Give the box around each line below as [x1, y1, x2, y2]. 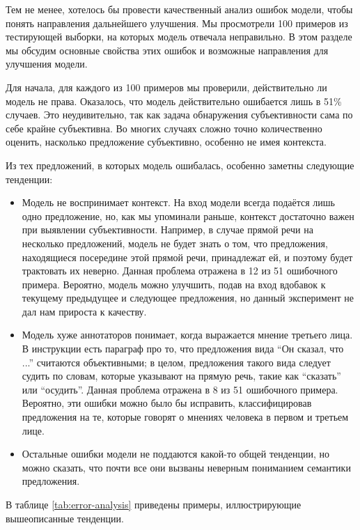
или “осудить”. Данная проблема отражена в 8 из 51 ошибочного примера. [22, 382, 338, 396]
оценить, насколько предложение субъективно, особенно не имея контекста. [6, 134, 327, 149]
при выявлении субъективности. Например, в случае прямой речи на [22, 222, 313, 237]
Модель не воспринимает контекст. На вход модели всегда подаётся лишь [22, 195, 335, 210]
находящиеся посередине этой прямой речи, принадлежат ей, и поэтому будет [22, 249, 353, 264]
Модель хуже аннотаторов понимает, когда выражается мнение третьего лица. [22, 327, 353, 342]
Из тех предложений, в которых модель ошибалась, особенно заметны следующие [6, 157, 354, 172]
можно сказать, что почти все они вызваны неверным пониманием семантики [22, 460, 351, 474]
